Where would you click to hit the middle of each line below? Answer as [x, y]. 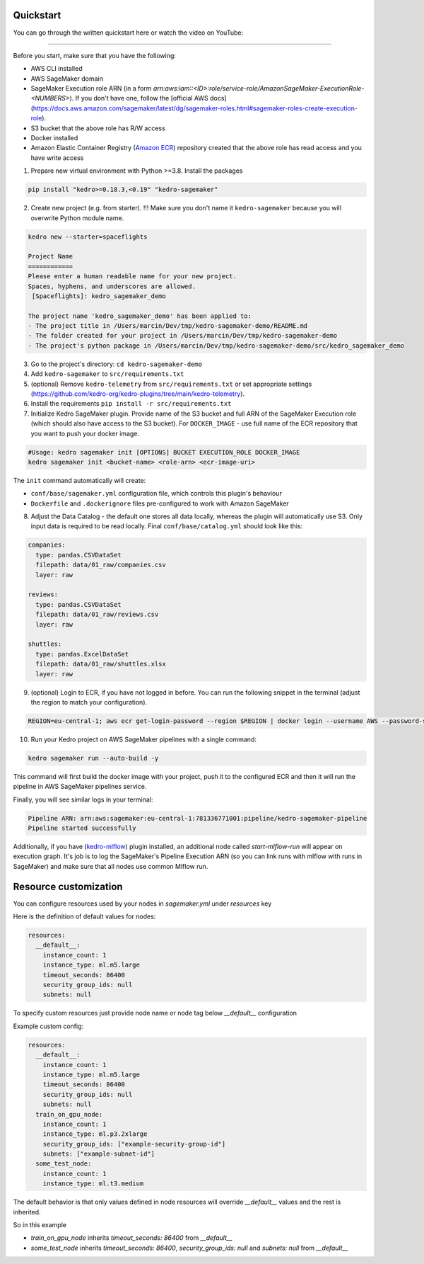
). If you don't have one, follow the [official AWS [139, 98]
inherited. [27, 1212]
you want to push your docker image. [85, 433]
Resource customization [68, 886]
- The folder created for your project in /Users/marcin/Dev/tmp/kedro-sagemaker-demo [183, 336]
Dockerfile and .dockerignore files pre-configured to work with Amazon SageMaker [160, 503]
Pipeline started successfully [82, 828]
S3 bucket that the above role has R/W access [98, 128]
